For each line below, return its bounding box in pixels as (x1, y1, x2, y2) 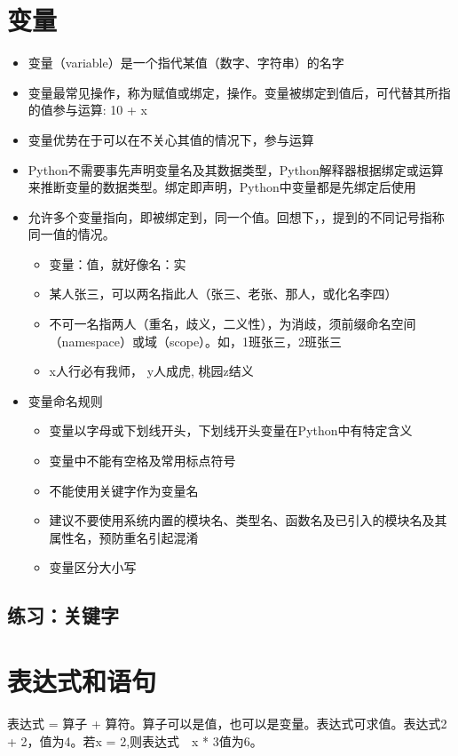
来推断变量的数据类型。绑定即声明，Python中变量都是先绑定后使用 (28, 178, 416, 196)
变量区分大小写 (49, 558, 137, 577)
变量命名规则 (28, 391, 103, 410)
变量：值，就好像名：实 (49, 254, 186, 273)
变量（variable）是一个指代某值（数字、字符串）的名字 (28, 53, 344, 72)
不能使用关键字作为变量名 (49, 481, 199, 499)
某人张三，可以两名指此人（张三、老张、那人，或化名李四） (49, 284, 398, 303)
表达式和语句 (7, 662, 157, 698)
